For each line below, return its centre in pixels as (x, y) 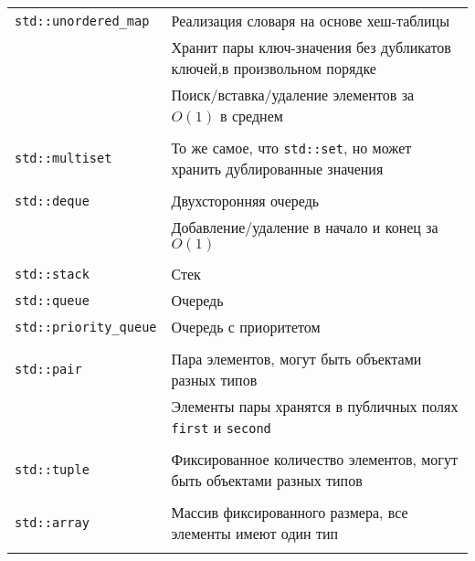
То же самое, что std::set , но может (291, 148)
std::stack (52, 274)
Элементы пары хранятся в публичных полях (315, 406)
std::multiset (63, 158)
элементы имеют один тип (255, 533)
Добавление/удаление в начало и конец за (305, 227)
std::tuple (52, 470)
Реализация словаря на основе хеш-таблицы (310, 21)
